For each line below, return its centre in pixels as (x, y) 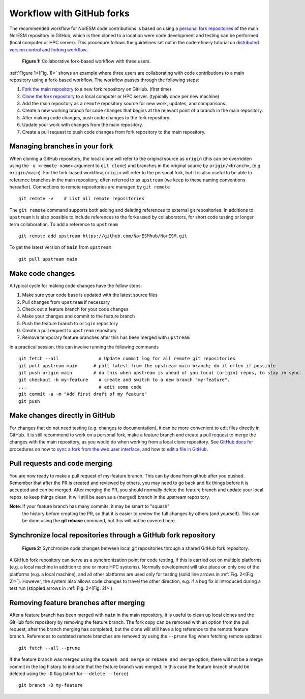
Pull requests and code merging (61, 464)
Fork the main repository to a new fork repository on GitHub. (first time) (97, 89)
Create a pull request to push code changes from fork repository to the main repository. (114, 132)
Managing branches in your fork (62, 147)
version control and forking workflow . (49, 50)
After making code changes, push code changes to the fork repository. (96, 117)
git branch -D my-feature (51, 685)
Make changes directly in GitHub (62, 416)
